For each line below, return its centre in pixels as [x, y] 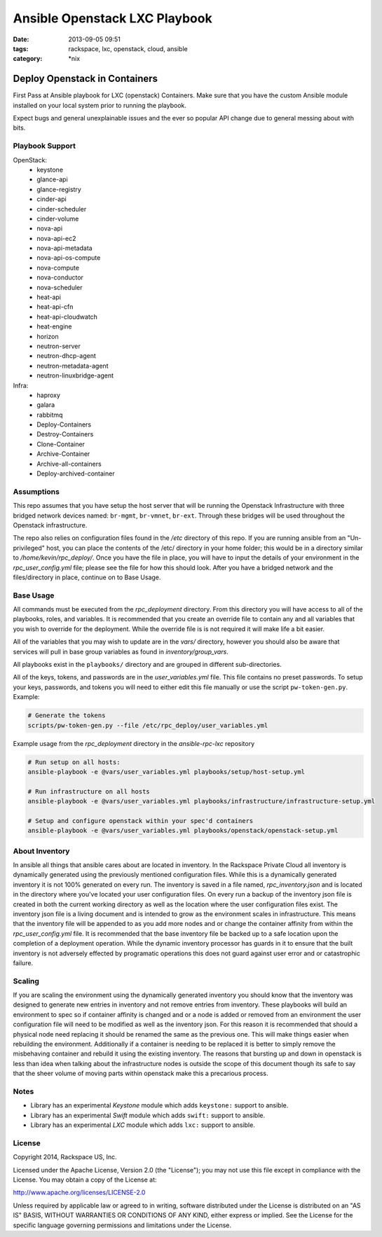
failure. [23, 962]
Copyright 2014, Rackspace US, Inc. [65, 1157]
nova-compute [58, 268]
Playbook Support [45, 146]
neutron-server [59, 346]
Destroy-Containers [65, 434]
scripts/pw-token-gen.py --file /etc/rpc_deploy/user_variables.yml [148, 725]
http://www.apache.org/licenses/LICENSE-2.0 [79, 1193]
